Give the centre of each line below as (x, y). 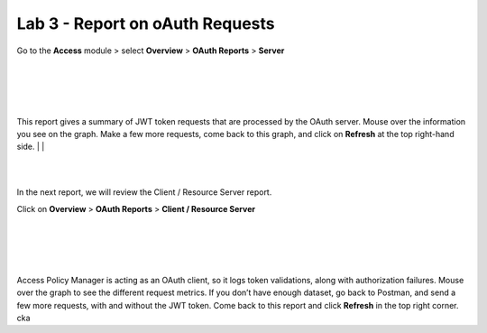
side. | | (31, 147)
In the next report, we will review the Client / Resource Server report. (144, 192)
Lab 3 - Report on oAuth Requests (146, 23)
